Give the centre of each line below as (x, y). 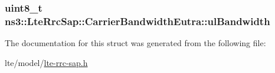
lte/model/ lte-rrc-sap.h (46, 62)
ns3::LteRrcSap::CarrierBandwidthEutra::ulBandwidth (137, 21)
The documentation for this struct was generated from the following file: (135, 43)
